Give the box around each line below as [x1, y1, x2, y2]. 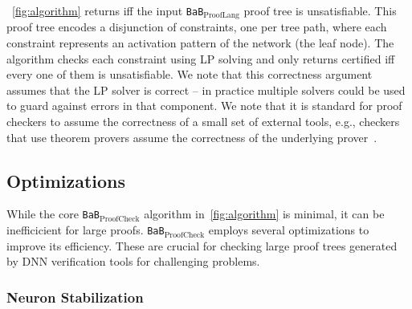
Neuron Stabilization [6, 287, 144, 307]
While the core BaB [6, 205, 100, 222]
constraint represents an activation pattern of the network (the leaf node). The [6, 35, 394, 51]
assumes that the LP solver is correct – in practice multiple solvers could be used [6, 81, 406, 98]
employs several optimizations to [208, 222, 369, 238]
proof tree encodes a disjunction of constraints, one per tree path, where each [6, 18, 387, 35]
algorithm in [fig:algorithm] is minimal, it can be [144, 205, 385, 222]
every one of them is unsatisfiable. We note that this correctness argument [6, 66, 373, 83]
